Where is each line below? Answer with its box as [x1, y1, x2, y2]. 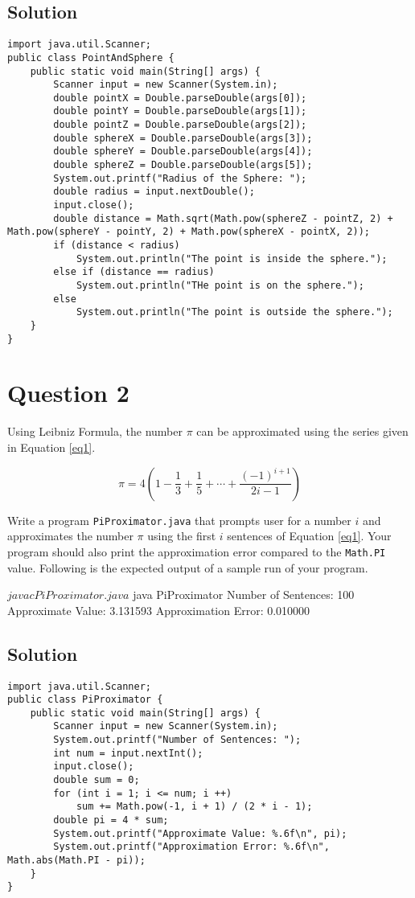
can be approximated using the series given [196, 423, 409, 440]
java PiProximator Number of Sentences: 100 [133, 586, 355, 603]
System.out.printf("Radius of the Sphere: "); [53, 172, 307, 184]
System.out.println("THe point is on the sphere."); [76, 280, 364, 292]
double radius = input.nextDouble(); [53, 186, 255, 198]
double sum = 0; [53, 774, 140, 786]
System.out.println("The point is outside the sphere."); [76, 306, 393, 318]
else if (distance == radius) [53, 266, 215, 278]
